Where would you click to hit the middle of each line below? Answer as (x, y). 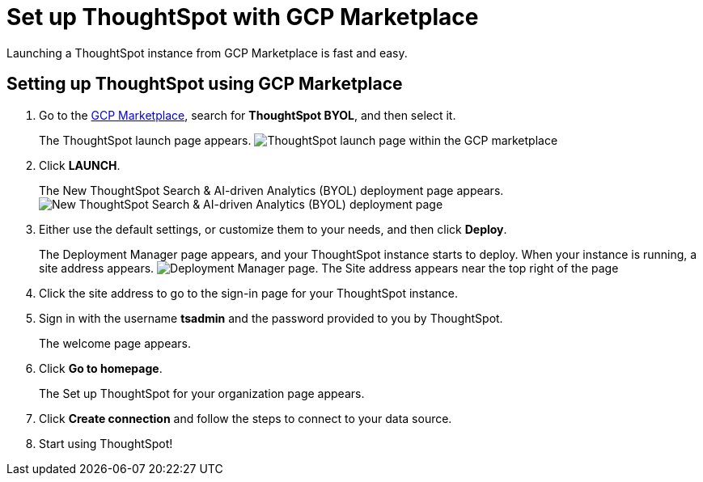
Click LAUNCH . (80, 165)
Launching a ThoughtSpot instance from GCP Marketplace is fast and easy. (207, 53)
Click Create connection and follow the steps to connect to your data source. (246, 418)
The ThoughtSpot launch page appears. (145, 140)
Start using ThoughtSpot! (106, 443)
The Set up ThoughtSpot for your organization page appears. (202, 393)
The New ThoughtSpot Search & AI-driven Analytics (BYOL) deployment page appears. (271, 190)
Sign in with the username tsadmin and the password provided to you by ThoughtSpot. (271, 318)
